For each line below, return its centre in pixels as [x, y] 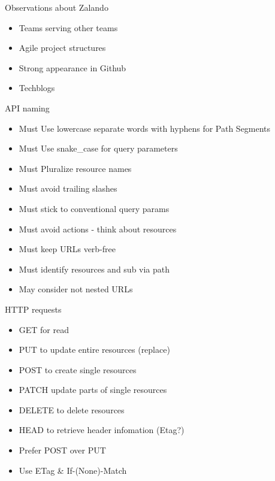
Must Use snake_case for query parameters [98, 148]
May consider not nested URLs [76, 289]
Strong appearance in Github [72, 67]
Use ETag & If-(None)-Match [73, 470]
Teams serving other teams [68, 27]
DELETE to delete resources [72, 409]
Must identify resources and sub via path [94, 269]
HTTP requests [33, 309]
